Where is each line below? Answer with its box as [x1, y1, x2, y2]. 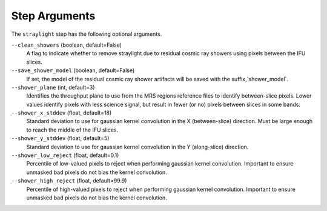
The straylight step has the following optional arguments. [11, 30, 162, 38]
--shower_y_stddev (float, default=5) [11, 135, 110, 142]
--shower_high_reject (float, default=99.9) [11, 177, 127, 184]
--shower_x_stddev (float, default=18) [11, 109, 112, 116]
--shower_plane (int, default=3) [11, 84, 95, 91]
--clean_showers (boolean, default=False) [11, 41, 122, 49]
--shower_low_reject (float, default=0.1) [11, 152, 119, 159]
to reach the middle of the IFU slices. [26, 126, 119, 133]
